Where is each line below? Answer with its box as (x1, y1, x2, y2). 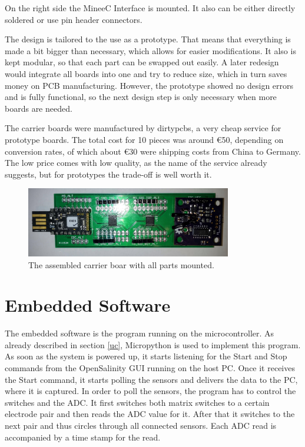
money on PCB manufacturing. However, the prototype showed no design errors (5, 79, 294, 91)
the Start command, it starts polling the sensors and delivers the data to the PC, (5, 373, 298, 385)
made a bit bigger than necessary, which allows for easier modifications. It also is (5, 44, 296, 56)
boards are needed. (5, 102, 72, 114)
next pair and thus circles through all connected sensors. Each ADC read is (5, 419, 277, 431)
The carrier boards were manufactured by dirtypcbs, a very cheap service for (5, 122, 281, 134)
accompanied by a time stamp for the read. (5, 431, 161, 443)
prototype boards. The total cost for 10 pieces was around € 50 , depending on (5, 133, 284, 145)
